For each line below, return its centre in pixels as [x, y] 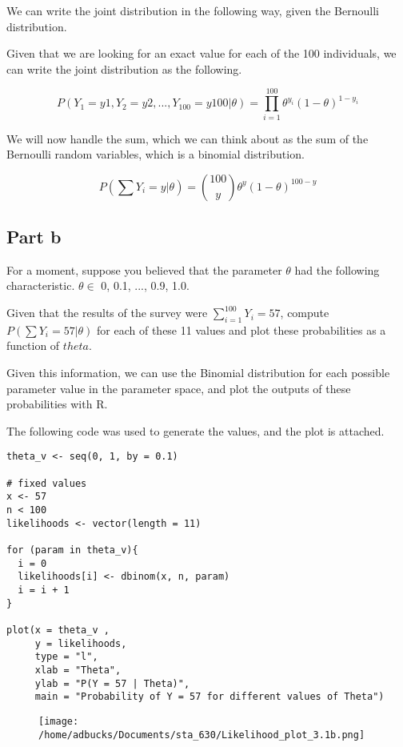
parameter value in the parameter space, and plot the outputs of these [179, 388]
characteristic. [41, 285]
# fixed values [47, 483]
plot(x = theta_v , [58, 630]
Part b [34, 237]
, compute [305, 313]
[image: [59, 721]
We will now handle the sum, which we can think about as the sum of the [188, 138]
